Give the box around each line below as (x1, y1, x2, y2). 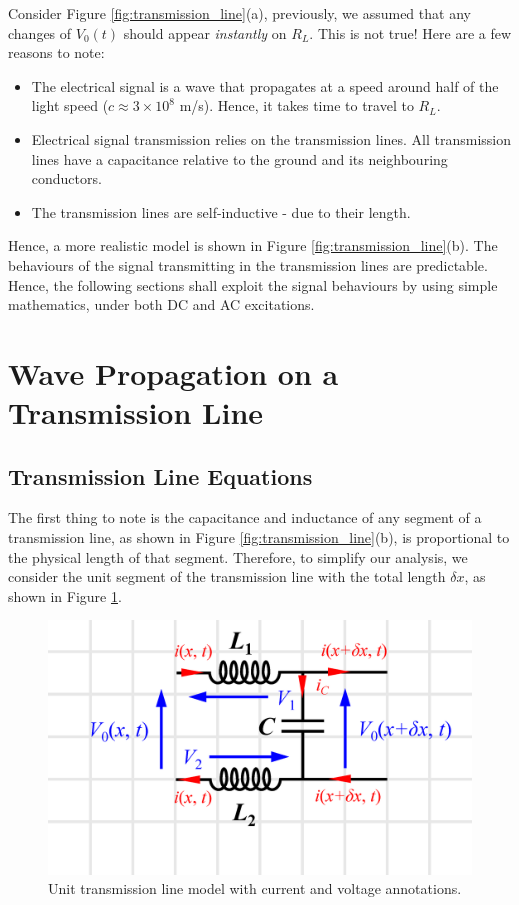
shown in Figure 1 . (8, 585, 122, 606)
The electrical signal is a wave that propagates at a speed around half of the (31, 75, 499, 96)
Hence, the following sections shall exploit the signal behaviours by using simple (8, 274, 498, 295)
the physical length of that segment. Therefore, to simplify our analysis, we (8, 546, 468, 567)
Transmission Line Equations (8, 460, 313, 491)
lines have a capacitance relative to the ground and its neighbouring (31, 148, 448, 169)
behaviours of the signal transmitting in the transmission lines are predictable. (8, 254, 488, 275)
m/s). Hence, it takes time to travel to (179, 95, 414, 116)
